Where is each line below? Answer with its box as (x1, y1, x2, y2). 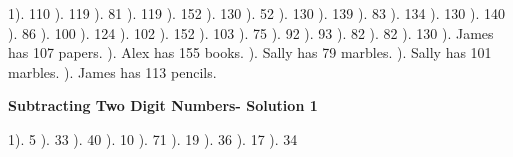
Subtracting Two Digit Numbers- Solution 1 (8, 95, 318, 116)
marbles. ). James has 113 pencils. (8, 61, 217, 82)
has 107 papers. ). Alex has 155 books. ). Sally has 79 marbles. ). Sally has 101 (8, 42, 492, 63)
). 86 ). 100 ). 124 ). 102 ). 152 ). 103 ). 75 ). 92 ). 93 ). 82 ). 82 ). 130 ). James (8, 22, 494, 43)
